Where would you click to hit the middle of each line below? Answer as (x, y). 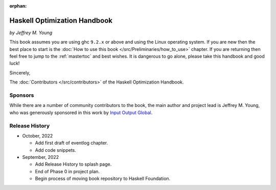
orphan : (18, 6)
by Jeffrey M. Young (31, 33)
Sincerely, (20, 73)
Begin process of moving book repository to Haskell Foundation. (103, 179)
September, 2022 (41, 157)
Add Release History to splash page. (73, 164)
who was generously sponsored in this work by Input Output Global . (81, 113)
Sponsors (22, 95)
